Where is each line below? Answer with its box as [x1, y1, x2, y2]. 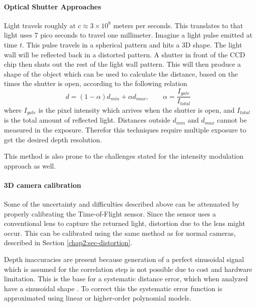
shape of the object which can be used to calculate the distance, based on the [4, 68, 238, 79]
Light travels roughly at [4, 20, 76, 30]
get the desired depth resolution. [4, 134, 102, 144]
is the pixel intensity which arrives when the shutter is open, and [38, 104, 235, 115]
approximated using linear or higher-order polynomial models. [4, 293, 191, 303]
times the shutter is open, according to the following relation [4, 78, 187, 88]
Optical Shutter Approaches [4, 1, 101, 11]
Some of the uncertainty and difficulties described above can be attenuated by [4, 199, 240, 209]
